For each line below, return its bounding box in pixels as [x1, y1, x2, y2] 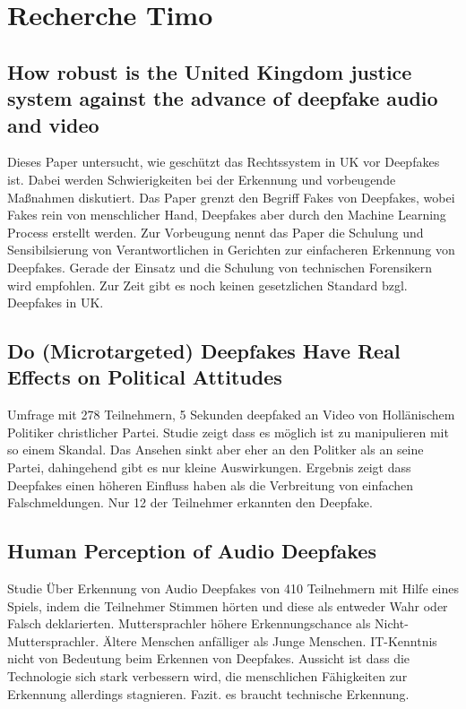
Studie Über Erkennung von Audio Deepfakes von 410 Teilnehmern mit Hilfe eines [7, 579, 459, 598]
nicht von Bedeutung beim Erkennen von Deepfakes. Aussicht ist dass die [7, 649, 410, 668]
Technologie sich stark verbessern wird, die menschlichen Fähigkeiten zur [7, 667, 408, 686]
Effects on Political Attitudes [7, 363, 282, 391]
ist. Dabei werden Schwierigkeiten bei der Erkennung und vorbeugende [7, 169, 396, 188]
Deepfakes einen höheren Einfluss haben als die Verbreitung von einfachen [7, 475, 414, 494]
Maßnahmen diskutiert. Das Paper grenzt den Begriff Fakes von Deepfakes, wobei [7, 187, 455, 206]
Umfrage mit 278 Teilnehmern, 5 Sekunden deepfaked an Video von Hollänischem [7, 405, 455, 424]
